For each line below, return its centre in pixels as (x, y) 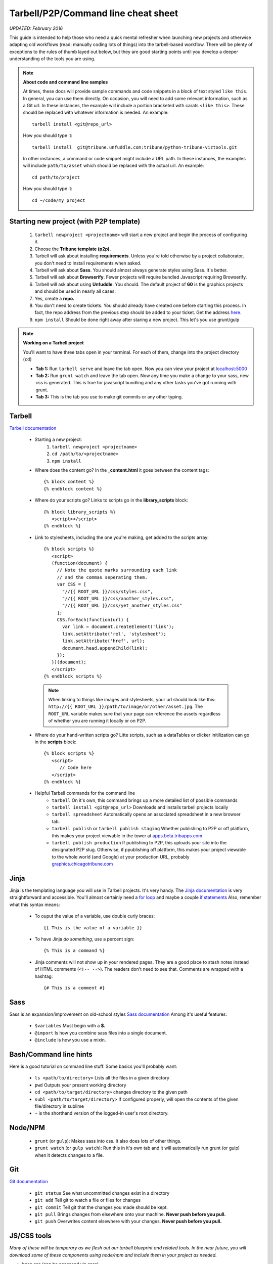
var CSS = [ (72, 584)
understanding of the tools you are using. (52, 59)
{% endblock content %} (73, 489)
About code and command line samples (65, 82)
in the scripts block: (56, 742)
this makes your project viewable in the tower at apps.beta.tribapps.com (127, 836)
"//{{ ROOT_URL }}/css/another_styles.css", (118, 598)
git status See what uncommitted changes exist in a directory (102, 1193)
